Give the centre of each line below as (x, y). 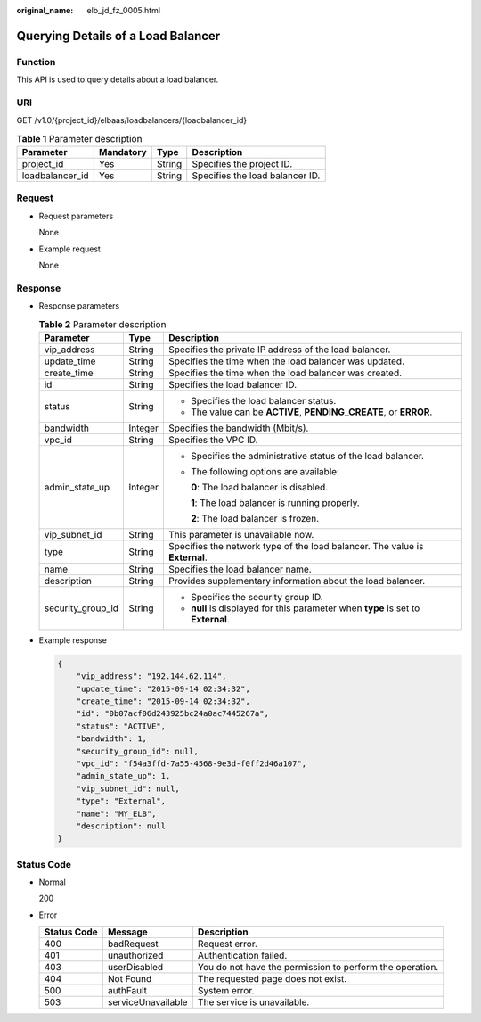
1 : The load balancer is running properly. (275, 502)
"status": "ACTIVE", (121, 726)
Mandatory (122, 152)
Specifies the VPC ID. (213, 440)
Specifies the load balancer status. (263, 400)
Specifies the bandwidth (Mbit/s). (238, 428)
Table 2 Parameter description (102, 324)
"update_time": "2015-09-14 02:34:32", (163, 688)
